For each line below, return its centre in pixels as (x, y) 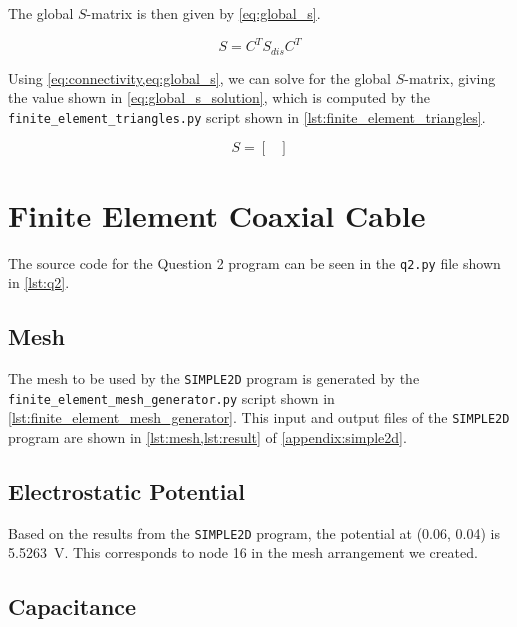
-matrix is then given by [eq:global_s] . (203, 13)
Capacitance (72, 606)
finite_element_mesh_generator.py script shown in (171, 397)
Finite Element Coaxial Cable (217, 214)
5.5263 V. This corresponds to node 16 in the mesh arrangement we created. (243, 552)
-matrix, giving (450, 77)
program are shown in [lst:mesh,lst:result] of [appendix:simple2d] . (207, 436)
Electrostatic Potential (126, 490)
